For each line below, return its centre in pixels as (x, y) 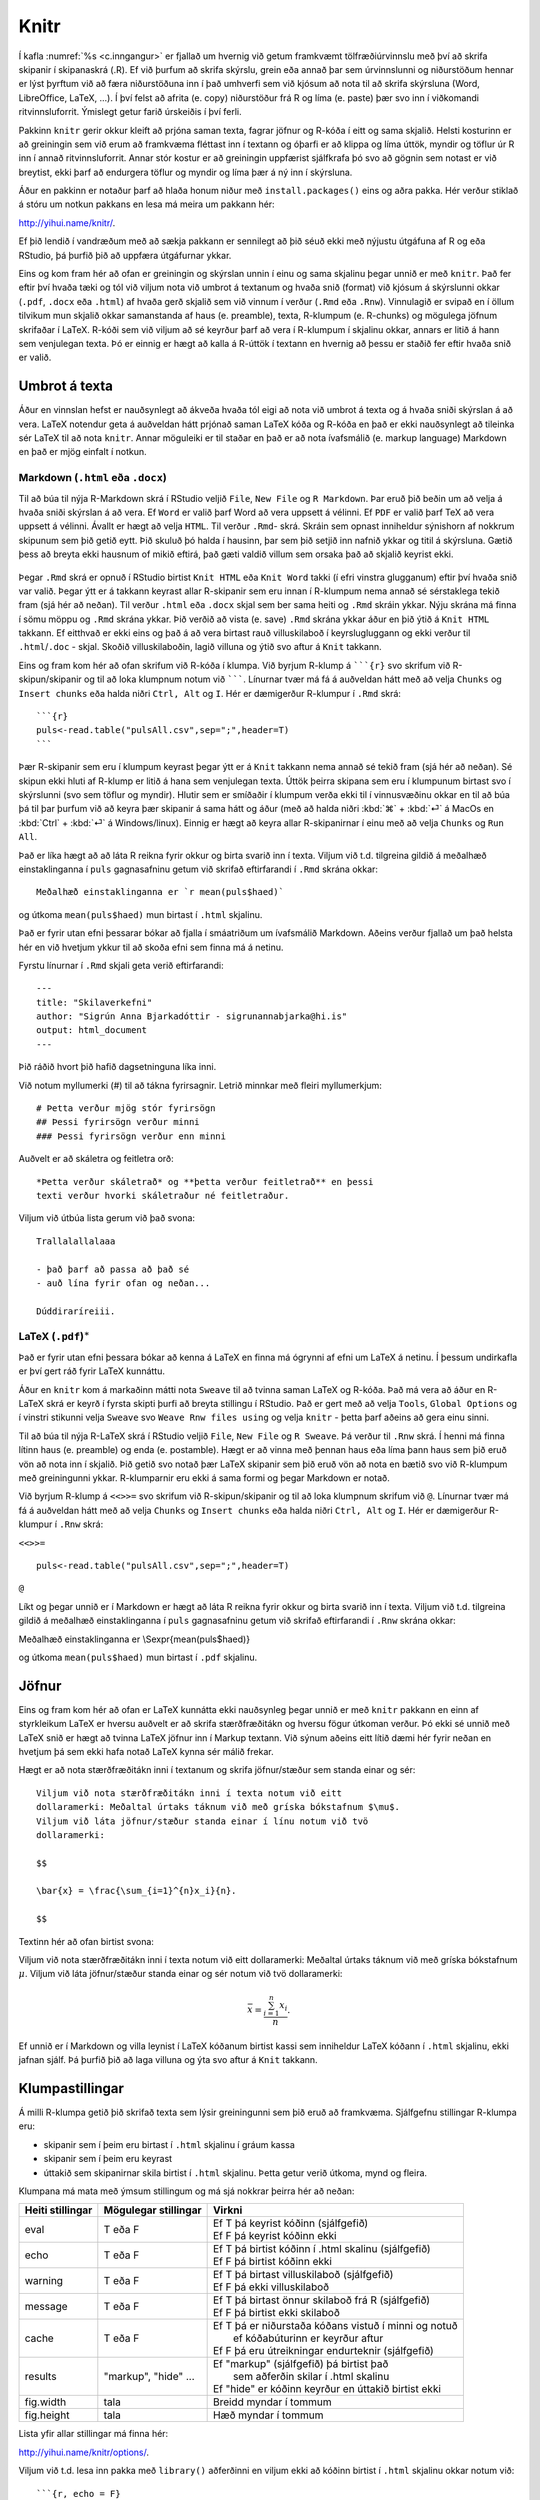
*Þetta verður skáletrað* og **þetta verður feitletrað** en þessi (205, 1181)
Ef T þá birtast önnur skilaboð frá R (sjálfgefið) (321, 2300)
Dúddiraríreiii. (76, 1311)
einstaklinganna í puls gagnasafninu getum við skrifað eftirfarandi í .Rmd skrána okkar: (198, 869)
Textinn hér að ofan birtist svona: (86, 1941)
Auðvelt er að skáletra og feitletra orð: (96, 1159)
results (40, 2377)
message (46, 2307)
